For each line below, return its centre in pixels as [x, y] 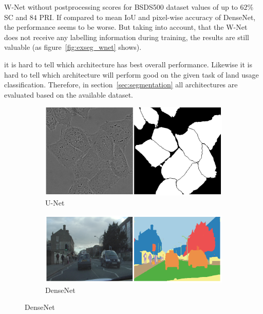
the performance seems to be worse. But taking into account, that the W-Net [126, 27]
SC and [16, 17]
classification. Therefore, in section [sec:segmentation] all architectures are [121, 85]
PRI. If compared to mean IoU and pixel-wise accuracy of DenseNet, [147, 17]
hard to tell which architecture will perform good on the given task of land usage [131, 74]
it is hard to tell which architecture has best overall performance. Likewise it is [128, 64]
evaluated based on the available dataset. [69, 94]
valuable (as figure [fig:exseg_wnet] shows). [73, 47]
